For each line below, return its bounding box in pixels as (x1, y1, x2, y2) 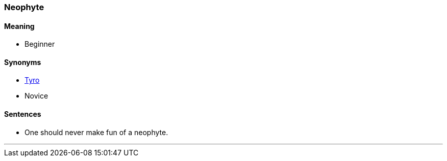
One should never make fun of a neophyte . (24, 127, 168, 137)
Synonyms (4, 57, 41, 67)
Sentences (4, 110, 41, 119)
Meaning (4, 21, 35, 30)
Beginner (24, 40, 55, 49)
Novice (24, 91, 48, 101)
